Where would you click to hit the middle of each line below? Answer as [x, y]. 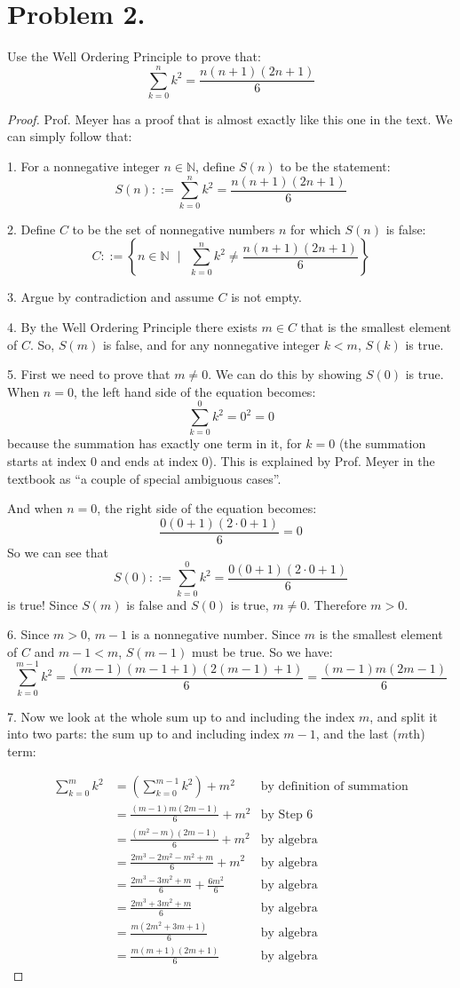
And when [35, 508]
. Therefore [337, 604]
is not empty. [266, 297]
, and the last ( [357, 734]
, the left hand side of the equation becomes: [194, 391]
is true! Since [43, 604]
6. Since [28, 634]
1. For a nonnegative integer [83, 166]
